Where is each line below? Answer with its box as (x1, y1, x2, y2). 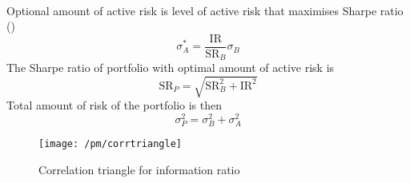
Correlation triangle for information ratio (38, 161, 240, 177)
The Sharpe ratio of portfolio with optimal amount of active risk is (6, 59, 335, 76)
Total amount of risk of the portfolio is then (6, 97, 222, 113)
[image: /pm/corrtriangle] (38, 138, 182, 150)
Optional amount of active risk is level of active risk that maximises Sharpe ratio (6, 2, 404, 18)
